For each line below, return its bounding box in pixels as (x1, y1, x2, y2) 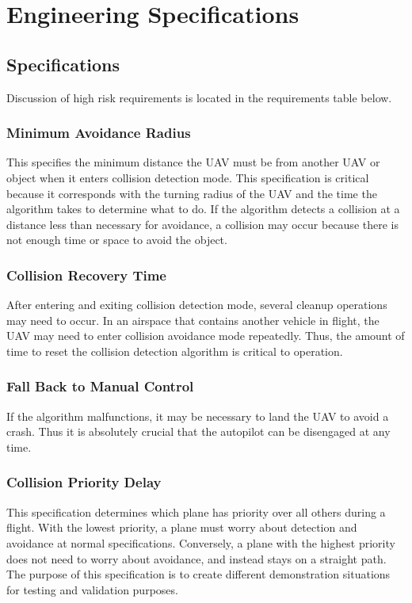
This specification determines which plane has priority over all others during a (6, 503, 386, 520)
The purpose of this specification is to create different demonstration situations (6, 566, 391, 582)
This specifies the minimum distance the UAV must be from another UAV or (6, 154, 380, 170)
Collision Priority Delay (6, 472, 162, 492)
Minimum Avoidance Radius (6, 123, 191, 143)
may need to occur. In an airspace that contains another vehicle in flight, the (6, 311, 380, 328)
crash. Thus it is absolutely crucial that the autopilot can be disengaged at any (6, 423, 391, 440)
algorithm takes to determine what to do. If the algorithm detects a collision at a (6, 200, 400, 217)
